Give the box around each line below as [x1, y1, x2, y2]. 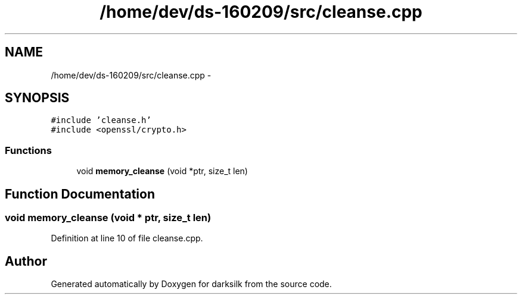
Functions [5, 144, 52, 156]
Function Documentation [5, 186, 155, 202]
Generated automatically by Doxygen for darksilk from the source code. [51, 279, 332, 289]
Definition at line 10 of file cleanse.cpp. [51, 233, 203, 244]
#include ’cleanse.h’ [51, 115, 151, 125]
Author [5, 253, 47, 269]
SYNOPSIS [5, 90, 70, 106]
